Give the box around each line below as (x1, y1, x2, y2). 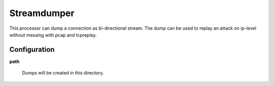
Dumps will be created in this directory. (22, 70, 104, 76)
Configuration (9, 45, 55, 54)
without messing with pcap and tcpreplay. (9, 32, 97, 38)
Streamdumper (9, 8, 75, 19)
